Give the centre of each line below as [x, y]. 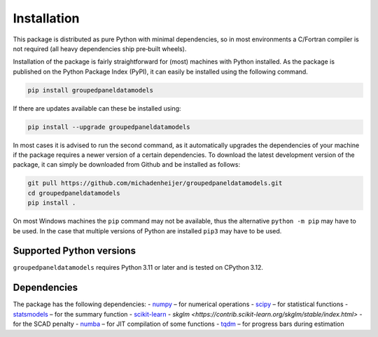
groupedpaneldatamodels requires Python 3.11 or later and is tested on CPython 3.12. [138, 268]
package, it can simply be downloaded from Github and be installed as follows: [127, 165]
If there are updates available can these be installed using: [97, 108]
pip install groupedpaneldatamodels [91, 90]
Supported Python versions [75, 251]
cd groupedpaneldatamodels [74, 193]
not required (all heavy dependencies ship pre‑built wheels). [100, 48]
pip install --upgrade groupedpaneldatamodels [109, 127]
